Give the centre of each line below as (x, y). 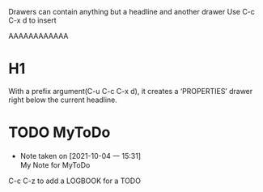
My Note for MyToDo (55, 164)
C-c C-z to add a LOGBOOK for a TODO (75, 181)
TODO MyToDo (59, 132)
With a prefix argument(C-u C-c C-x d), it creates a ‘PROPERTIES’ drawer (131, 91)
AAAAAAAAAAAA (38, 36)
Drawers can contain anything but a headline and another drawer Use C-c (131, 12)
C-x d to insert (32, 20)
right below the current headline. (63, 100)
